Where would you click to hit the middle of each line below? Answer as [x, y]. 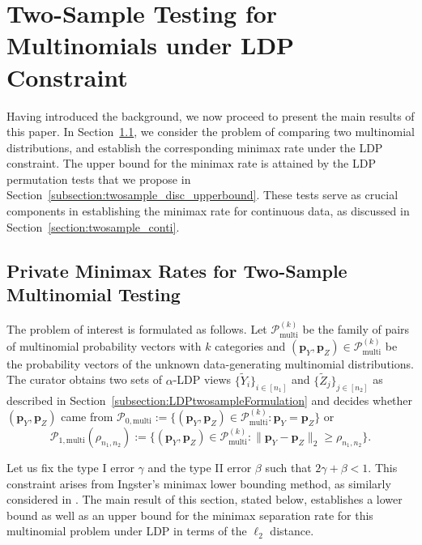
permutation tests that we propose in [99, 179]
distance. [292, 531]
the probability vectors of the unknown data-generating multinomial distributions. [210, 363]
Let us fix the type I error [70, 467]
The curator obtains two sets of [85, 379]
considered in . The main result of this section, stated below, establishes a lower [205, 499]
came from [87, 416]
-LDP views [202, 379]
